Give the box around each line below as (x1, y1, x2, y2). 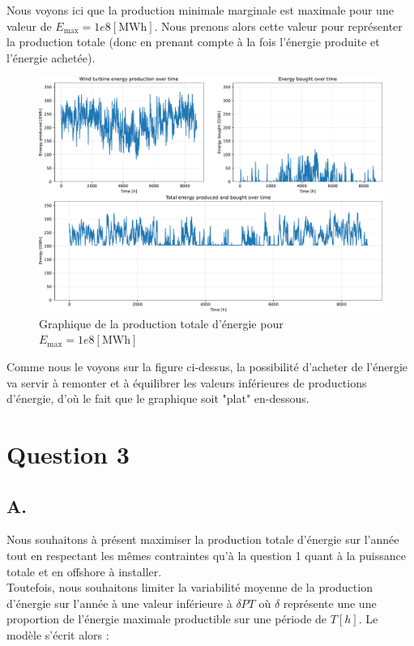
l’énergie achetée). (6, 49, 96, 66)
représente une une (283, 594, 377, 611)
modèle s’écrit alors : (6, 626, 109, 643)
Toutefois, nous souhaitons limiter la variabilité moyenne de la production (6, 579, 373, 596)
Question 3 (6, 437, 130, 470)
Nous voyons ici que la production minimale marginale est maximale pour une (6, 2, 394, 18)
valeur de (6, 17, 52, 34)
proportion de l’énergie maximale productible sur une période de (6, 610, 327, 627)
